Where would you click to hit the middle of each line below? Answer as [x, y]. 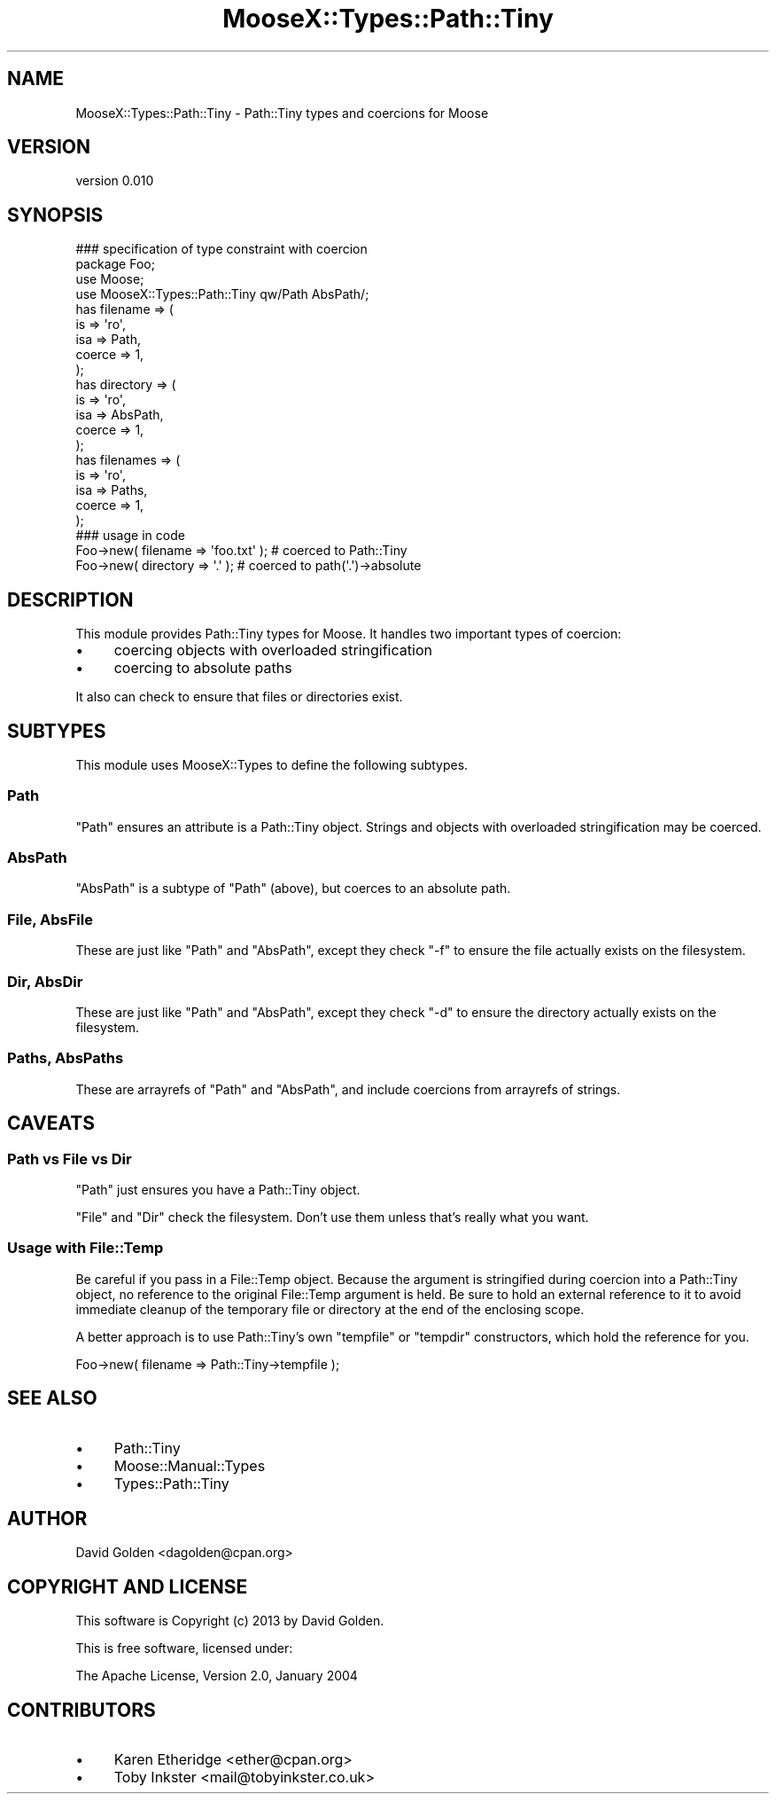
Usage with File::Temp [85, 1248]
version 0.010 [115, 181]
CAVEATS [51, 1124]
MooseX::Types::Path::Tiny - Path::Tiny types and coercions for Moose [282, 113]
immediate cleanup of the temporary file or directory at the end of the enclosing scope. [330, 1309]
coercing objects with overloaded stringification [273, 650]
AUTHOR [47, 1518]
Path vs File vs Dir [70, 1159]
